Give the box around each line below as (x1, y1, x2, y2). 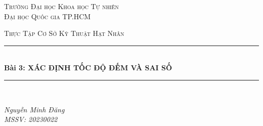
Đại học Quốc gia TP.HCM (4, 11, 91, 21)
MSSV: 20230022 (4, 114, 58, 124)
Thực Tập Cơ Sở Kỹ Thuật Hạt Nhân (4, 28, 124, 38)
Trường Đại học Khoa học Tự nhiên (4, 1, 119, 11)
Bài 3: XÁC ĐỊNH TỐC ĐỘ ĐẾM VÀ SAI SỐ (4, 62, 172, 73)
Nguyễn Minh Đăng (4, 104, 65, 114)
